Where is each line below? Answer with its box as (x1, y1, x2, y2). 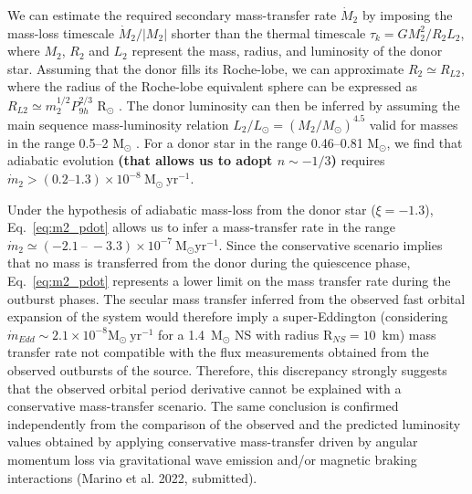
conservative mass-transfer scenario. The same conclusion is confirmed (7, 396, 399, 415)
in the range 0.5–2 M (7, 132, 124, 152)
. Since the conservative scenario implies (218, 235, 443, 254)
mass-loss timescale (7, 23, 114, 42)
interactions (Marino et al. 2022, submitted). (7, 468, 257, 487)
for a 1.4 (158, 324, 205, 343)
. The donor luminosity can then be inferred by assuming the (119, 95, 460, 114)
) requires (330, 151, 385, 170)
